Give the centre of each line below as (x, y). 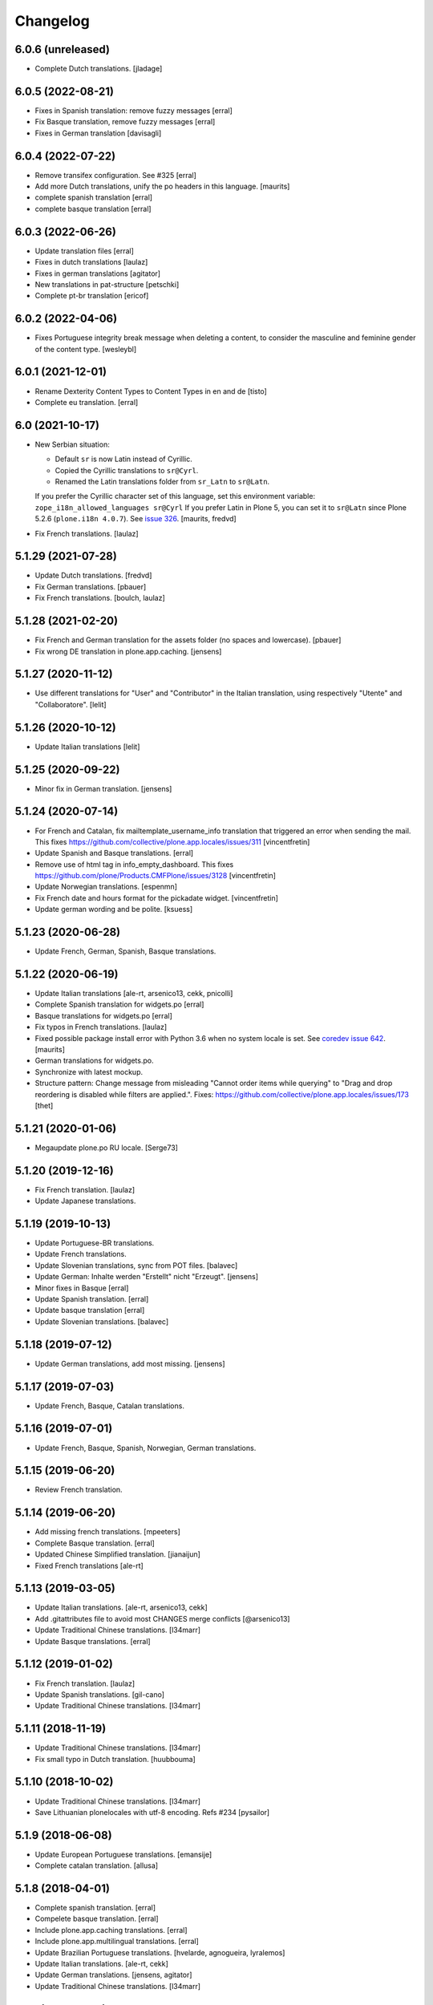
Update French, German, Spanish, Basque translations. (125, 951)
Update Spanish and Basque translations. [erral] (114, 853)
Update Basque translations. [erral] (93, 1641)
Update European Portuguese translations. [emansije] (123, 1854)
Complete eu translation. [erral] (87, 402)
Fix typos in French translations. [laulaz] (101, 1027)
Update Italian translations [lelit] (87, 747)
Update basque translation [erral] (90, 1310)
